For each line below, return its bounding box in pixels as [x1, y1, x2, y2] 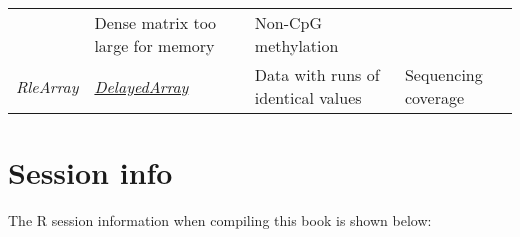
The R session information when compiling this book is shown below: [8, 210, 432, 231]
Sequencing [404, 63, 483, 86]
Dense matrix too [94, 11, 217, 34]
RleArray [16, 74, 79, 98]
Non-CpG [254, 11, 323, 34]
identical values [254, 86, 362, 109]
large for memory [94, 34, 215, 57]
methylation [254, 34, 339, 57]
